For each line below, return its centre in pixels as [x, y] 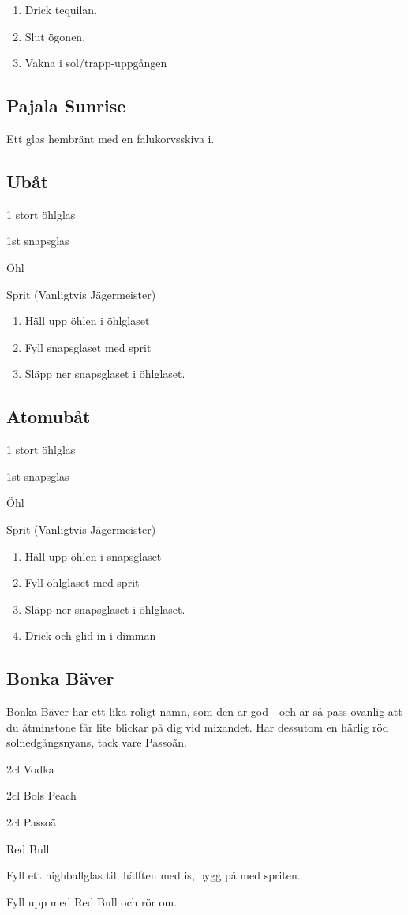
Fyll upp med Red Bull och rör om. [92, 901]
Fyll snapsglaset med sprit [88, 347]
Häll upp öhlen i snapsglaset [93, 556]
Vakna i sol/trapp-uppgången [96, 63]
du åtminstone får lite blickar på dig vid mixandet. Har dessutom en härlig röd [198, 726]
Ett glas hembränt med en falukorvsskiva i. [110, 138]
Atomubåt [49, 416]
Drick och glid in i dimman [90, 635]
